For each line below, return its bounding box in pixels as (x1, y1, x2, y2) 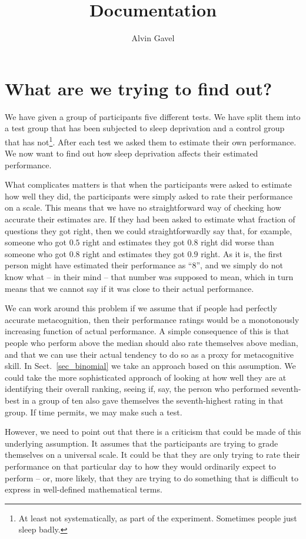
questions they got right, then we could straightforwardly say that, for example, (5, 224, 292, 237)
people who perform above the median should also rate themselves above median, (5, 337, 298, 348)
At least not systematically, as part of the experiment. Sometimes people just (18, 511, 297, 524)
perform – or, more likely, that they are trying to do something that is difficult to (5, 471, 298, 484)
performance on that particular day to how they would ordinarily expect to (5, 460, 276, 472)
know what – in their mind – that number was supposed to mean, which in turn (5, 271, 294, 283)
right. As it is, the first (201, 247, 282, 259)
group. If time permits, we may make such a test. (5, 405, 182, 418)
